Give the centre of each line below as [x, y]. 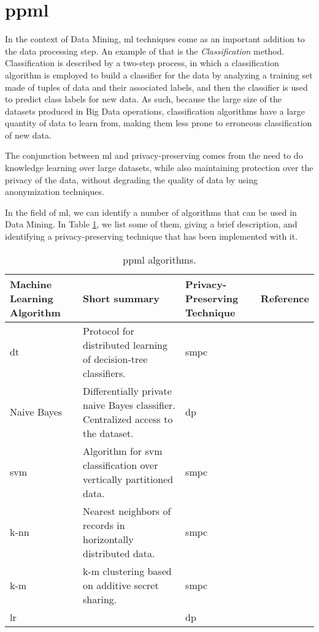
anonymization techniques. [55, 192]
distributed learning [125, 345]
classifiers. [104, 373]
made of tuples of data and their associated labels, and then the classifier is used [156, 87]
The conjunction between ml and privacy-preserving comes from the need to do [154, 155]
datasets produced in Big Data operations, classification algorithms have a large [155, 111]
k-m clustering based [127, 571]
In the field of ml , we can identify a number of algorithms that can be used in [151, 212]
